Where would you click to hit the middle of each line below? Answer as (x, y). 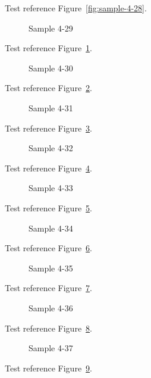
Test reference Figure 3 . (48, 128)
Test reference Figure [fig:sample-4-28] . (76, 8)
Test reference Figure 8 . (48, 328)
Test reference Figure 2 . (48, 88)
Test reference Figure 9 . (48, 368)
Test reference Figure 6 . (48, 248)
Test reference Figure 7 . (48, 288)
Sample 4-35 (51, 268)
